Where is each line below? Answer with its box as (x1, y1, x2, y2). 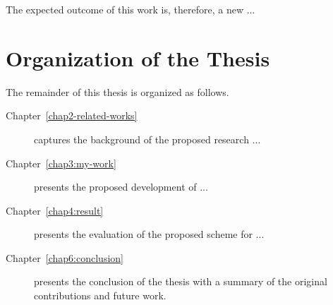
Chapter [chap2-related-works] (6, 108, 138, 123)
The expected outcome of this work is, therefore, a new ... (6, 2, 255, 16)
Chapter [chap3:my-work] (6, 155, 116, 170)
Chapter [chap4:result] (6, 203, 104, 217)
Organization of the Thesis (6, 43, 270, 72)
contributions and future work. (34, 288, 166, 303)
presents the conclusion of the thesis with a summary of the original (34, 274, 327, 289)
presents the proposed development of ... (34, 179, 208, 194)
